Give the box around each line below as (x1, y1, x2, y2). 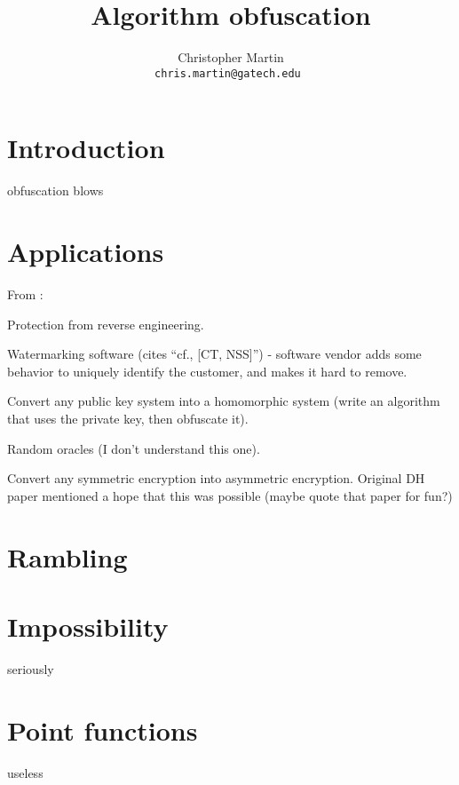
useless (7, 763, 44, 781)
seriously (7, 659, 54, 678)
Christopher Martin (178, 48, 284, 67)
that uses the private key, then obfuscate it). (7, 409, 249, 427)
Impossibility (7, 607, 169, 644)
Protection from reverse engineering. (7, 314, 204, 333)
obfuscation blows (7, 181, 104, 200)
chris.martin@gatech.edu (154, 67, 301, 80)
